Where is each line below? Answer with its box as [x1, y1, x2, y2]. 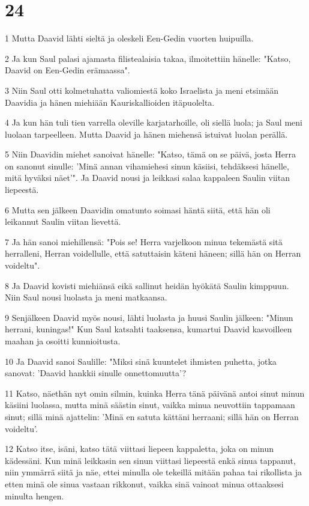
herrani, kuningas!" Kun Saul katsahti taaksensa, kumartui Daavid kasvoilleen [5, 323, 292, 335]
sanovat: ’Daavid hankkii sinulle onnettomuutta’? [5, 367, 187, 379]
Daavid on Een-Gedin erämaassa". [5, 64, 130, 76]
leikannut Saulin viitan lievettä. [5, 215, 121, 228]
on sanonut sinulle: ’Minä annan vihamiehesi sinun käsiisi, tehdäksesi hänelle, [5, 159, 289, 172]
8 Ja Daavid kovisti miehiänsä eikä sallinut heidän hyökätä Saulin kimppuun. [5, 279, 289, 291]
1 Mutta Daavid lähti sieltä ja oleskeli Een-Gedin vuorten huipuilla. [5, 32, 254, 44]
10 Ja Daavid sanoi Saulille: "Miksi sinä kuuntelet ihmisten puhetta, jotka [5, 355, 277, 367]
